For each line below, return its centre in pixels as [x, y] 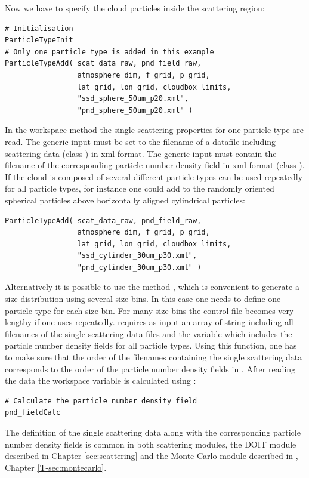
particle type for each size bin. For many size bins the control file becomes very [149, 310]
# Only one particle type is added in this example [109, 52]
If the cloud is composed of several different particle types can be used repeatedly [154, 176]
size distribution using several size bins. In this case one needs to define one [143, 299]
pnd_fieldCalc [33, 413]
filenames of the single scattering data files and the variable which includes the [149, 333]
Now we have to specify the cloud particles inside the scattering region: [135, 8]
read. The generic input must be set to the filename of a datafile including [140, 141]
